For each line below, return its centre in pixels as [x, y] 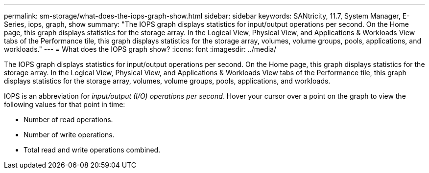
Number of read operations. [68, 119]
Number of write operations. [69, 135]
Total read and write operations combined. [92, 150]
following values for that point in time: [65, 104]
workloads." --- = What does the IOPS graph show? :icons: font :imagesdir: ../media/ [140, 49]
